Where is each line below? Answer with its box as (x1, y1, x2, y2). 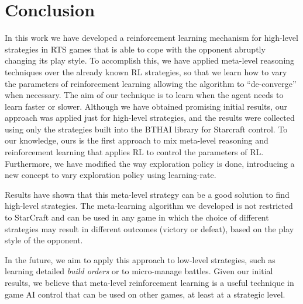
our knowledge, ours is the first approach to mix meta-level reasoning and (5, 134, 268, 146)
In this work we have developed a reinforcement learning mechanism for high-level (5, 32, 298, 44)
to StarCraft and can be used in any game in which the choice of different (5, 211, 269, 223)
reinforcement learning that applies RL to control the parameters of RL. (5, 146, 264, 158)
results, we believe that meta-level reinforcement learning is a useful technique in (5, 277, 294, 288)
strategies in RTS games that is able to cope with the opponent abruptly (5, 43, 266, 55)
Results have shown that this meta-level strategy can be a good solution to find (5, 188, 290, 200)
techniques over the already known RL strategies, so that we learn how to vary (5, 65, 287, 78)
